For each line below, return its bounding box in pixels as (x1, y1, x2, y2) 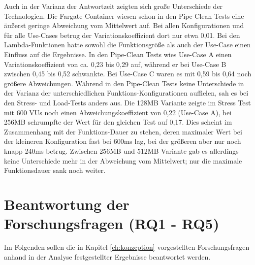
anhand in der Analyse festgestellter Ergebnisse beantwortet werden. (4, 251, 211, 262)
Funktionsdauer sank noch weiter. (4, 165, 106, 175)
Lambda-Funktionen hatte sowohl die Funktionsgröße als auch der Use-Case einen (4, 39, 251, 50)
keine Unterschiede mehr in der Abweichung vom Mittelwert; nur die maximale (4, 155, 242, 166)
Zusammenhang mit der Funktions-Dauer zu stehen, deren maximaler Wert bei (4, 126, 242, 136)
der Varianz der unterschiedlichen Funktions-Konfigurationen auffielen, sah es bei (4, 88, 249, 98)
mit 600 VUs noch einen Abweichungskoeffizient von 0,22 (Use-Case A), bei (4, 107, 232, 117)
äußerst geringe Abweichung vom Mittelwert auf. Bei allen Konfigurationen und (4, 20, 244, 31)
